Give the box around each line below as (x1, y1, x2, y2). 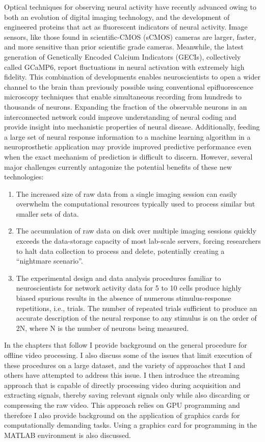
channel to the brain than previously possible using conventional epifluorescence (4, 81, 253, 92)
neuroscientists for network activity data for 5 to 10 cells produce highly (16, 282, 242, 293)
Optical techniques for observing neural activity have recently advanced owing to (4, 2, 256, 12)
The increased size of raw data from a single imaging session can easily (16, 188, 237, 199)
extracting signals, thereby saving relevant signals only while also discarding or (4, 389, 250, 400)
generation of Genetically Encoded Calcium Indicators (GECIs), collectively (4, 51, 241, 62)
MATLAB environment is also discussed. (4, 429, 131, 440)
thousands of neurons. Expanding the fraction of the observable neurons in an (4, 101, 247, 112)
